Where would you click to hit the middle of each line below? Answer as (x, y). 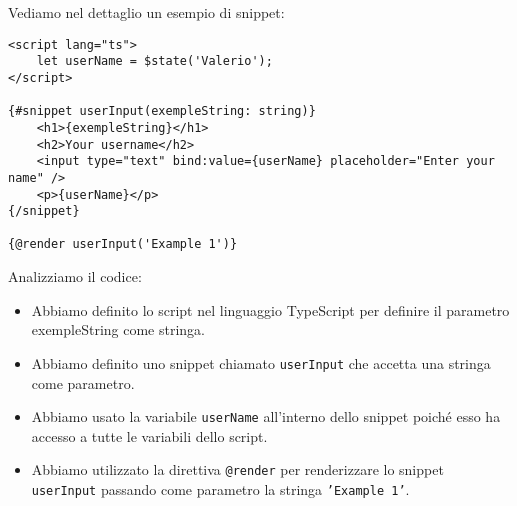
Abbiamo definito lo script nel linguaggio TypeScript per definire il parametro (270, 309)
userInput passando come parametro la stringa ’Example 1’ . (220, 489)
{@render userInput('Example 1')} (123, 244)
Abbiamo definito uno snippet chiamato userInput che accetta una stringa (261, 362)
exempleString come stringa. (118, 329)
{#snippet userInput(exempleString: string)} (162, 111)
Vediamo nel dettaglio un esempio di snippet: (146, 12)
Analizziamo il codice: (75, 276)
